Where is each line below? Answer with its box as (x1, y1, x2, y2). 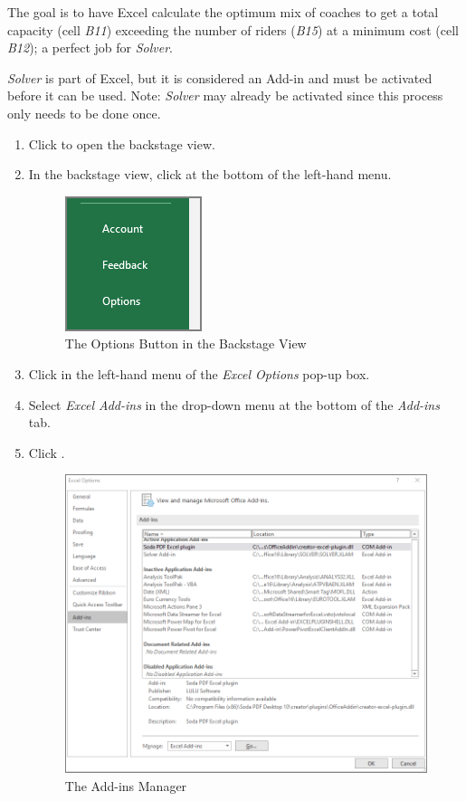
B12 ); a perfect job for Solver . (7, 38, 174, 57)
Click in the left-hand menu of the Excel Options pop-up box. (28, 364, 370, 383)
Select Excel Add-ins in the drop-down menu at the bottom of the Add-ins (28, 395, 440, 414)
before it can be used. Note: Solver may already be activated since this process (7, 86, 443, 105)
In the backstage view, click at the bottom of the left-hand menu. (28, 165, 392, 184)
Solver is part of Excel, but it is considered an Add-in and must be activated (7, 68, 433, 87)
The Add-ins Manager (64, 777, 187, 795)
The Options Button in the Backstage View (64, 334, 307, 353)
